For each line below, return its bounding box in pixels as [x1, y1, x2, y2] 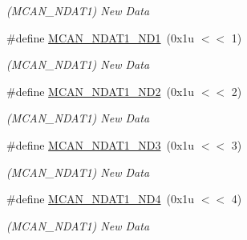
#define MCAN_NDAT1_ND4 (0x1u [6, 190, 195, 207]
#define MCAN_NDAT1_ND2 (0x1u [6, 82, 195, 99]
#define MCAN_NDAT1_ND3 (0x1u [6, 136, 195, 153]
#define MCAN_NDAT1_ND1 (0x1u [6, 29, 195, 46]
